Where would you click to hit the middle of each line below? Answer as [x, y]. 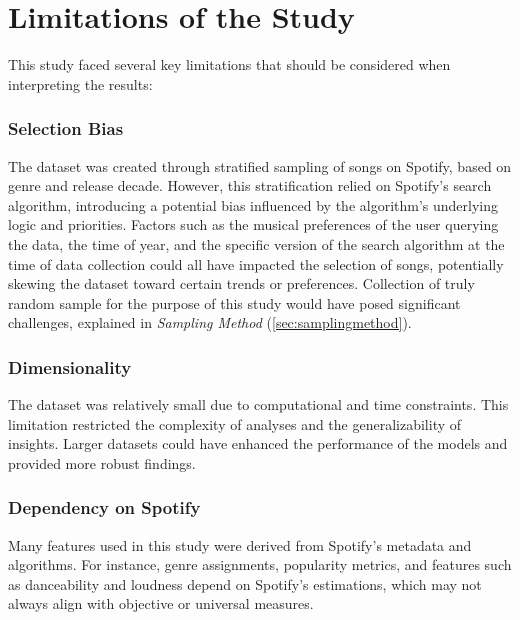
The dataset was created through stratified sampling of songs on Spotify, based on [260, 165]
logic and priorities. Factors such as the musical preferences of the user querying [253, 224]
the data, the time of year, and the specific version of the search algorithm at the [256, 243]
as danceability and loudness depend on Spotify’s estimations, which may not [245, 583]
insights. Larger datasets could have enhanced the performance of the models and [258, 443]
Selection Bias [66, 128]
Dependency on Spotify [104, 507]
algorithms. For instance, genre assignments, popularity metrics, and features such [260, 564]
